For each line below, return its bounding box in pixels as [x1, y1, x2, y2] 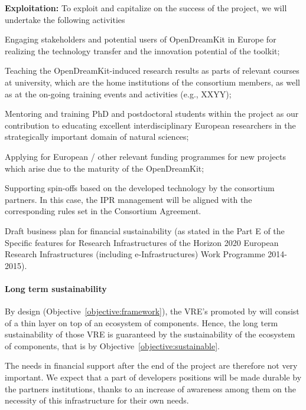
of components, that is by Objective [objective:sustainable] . [5, 339, 220, 352]
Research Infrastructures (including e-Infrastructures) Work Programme [5, 248, 265, 260]
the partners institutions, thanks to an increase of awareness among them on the [5, 382, 297, 395]
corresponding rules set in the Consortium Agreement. [5, 205, 201, 217]
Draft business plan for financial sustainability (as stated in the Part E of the [5, 224, 285, 237]
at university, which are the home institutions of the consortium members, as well [5, 76, 300, 88]
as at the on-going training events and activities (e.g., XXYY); [5, 87, 232, 100]
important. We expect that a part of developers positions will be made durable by [5, 371, 302, 383]
